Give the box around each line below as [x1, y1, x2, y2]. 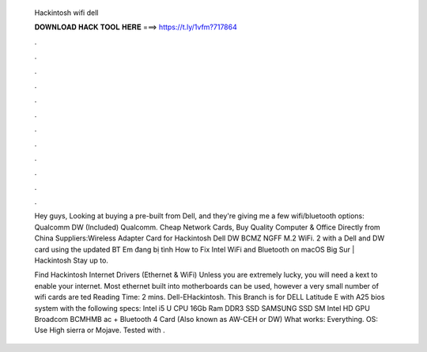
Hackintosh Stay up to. [34, 255, 108, 265]
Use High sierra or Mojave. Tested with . [34, 325, 165, 335]
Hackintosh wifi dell [34, 8, 99, 17]
